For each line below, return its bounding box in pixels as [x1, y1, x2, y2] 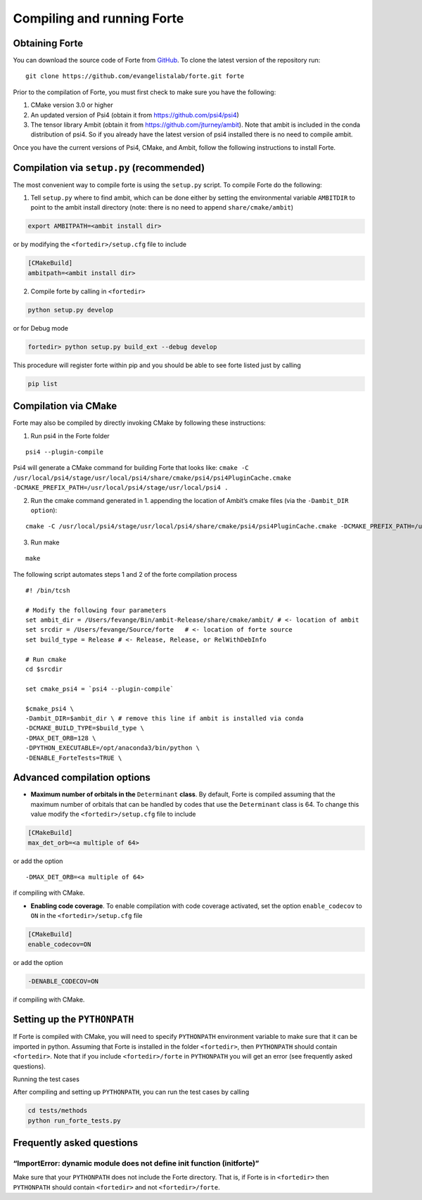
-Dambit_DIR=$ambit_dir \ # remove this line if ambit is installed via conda [25, 715, 304, 722]
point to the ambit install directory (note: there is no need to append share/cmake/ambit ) [30, 203, 294, 212]
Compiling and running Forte [13, 11, 184, 26]
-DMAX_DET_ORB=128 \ [25, 734, 96, 742]
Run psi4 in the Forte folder [30, 431, 110, 440]
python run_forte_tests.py [27, 1116, 121, 1125]
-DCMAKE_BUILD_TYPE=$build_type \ [25, 725, 144, 732]
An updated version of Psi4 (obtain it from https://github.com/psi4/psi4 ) [30, 110, 239, 119]
